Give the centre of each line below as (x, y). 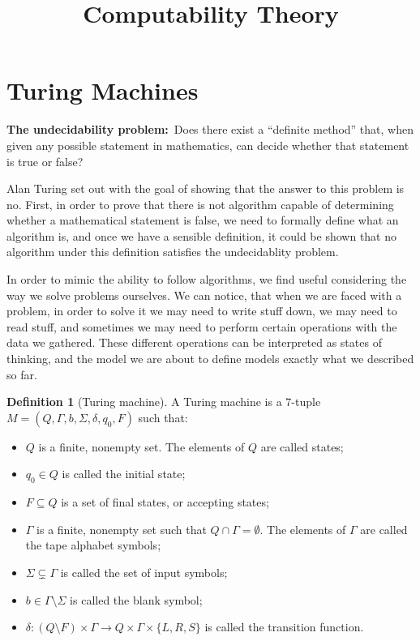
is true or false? (45, 161)
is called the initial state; (124, 474)
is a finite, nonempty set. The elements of (141, 446)
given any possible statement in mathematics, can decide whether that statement (208, 145)
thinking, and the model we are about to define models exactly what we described (210, 359)
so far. (22, 374)
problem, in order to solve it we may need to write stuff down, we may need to (202, 311)
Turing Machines (103, 90)
